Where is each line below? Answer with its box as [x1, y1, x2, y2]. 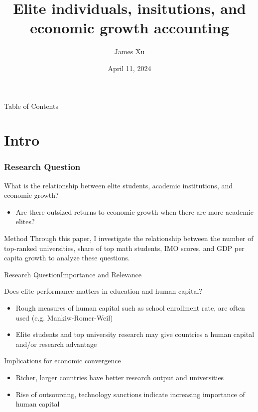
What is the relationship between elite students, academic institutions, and [4, 180, 233, 190]
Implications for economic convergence [4, 355, 121, 366]
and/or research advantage [15, 338, 97, 349]
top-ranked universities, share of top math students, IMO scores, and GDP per [4, 243, 245, 253]
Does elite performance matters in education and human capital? [4, 286, 202, 296]
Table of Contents [4, 100, 58, 111]
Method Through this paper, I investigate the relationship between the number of [4, 233, 254, 244]
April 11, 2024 [108, 63, 151, 73]
